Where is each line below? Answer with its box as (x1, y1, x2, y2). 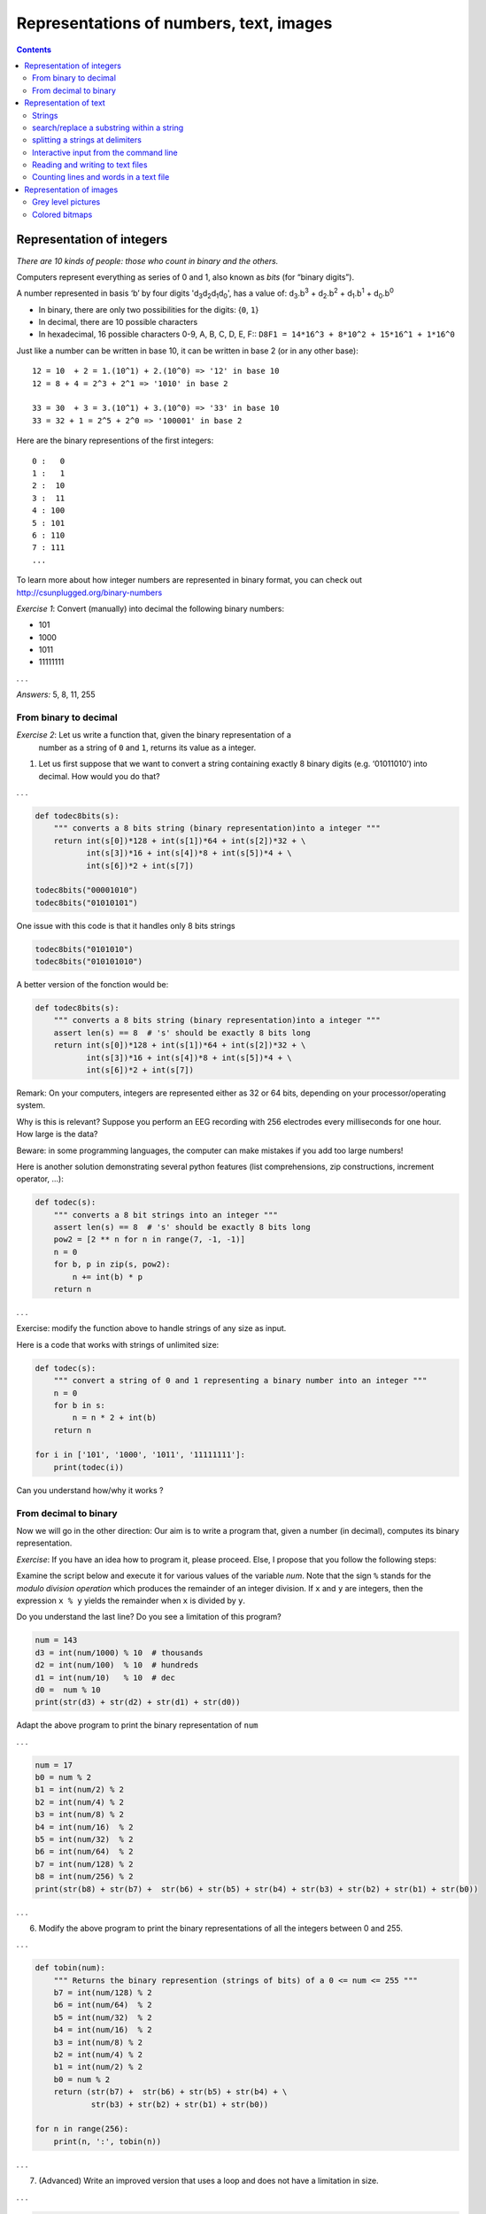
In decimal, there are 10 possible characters (38, 317, 198, 328)
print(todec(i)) (53, 1462, 124, 1472)
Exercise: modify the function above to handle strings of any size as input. (16, 1323, 287, 1334)
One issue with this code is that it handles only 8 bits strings (16, 920, 235, 931)
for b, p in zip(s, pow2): (53, 1259, 172, 1270)
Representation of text (24, 97, 105, 108)
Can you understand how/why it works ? (16, 1484, 164, 1496)
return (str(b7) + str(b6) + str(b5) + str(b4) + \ (53, 2086, 288, 2097)
